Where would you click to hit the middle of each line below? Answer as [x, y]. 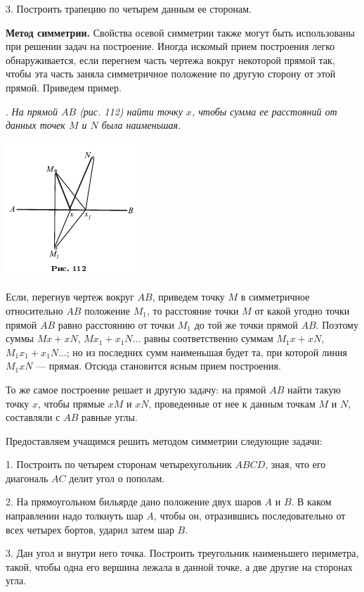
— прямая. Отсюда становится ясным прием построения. [158, 366]
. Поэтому [337, 324]
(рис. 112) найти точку [131, 111]
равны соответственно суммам [208, 338]
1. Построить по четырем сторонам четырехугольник [119, 464]
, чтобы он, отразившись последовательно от [249, 516]
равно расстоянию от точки [116, 324]
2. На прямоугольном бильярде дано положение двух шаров [134, 502]
